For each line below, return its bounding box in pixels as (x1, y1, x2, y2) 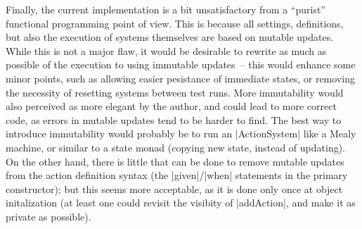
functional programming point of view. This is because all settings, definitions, (6, 16, 344, 30)
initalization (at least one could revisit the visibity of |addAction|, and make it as (6, 195, 356, 210)
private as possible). (6, 209, 91, 223)
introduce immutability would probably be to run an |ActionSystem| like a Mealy (6, 126, 356, 141)
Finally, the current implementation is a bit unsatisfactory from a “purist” (6, 2, 325, 16)
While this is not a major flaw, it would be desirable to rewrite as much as (6, 43, 327, 58)
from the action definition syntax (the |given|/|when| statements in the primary (6, 168, 348, 182)
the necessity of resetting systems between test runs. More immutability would (6, 85, 344, 99)
